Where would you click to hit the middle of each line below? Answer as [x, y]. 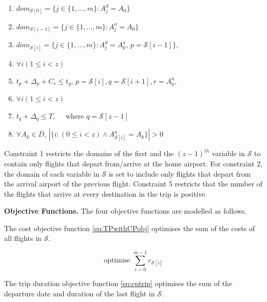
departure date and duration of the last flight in [80, 293]
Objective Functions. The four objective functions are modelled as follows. [126, 211]
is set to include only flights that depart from [180, 173]
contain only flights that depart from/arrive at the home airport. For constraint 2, [133, 163]
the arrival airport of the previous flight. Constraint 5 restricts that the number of [133, 184]
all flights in [23, 238]
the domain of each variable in [52, 173]
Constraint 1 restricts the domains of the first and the [89, 153]
